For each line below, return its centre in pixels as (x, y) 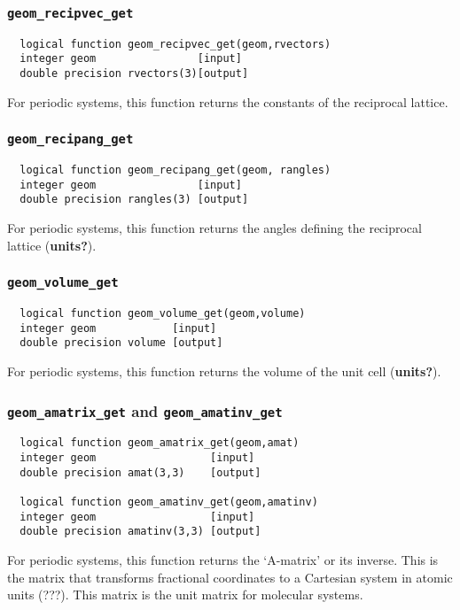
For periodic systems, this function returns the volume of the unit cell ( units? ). (224, 371)
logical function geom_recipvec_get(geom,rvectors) (175, 44)
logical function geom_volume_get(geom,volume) (163, 314)
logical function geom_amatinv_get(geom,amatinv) (169, 502)
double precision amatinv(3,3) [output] (140, 532)
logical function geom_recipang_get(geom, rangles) (175, 170)
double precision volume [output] (121, 343)
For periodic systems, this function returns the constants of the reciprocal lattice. (228, 101)
